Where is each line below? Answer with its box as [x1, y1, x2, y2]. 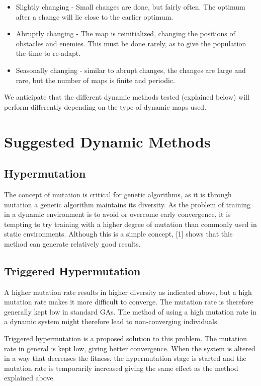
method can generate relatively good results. [4, 238, 141, 249]
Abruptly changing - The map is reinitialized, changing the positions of [16, 28, 235, 39]
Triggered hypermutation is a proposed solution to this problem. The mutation [4, 333, 247, 344]
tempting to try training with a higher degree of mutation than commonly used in [4, 218, 257, 229]
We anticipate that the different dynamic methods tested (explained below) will [4, 92, 249, 102]
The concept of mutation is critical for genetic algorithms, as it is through [4, 189, 232, 199]
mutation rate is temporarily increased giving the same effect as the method [4, 362, 238, 373]
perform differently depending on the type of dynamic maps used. [4, 101, 207, 112]
